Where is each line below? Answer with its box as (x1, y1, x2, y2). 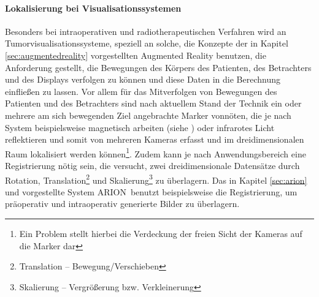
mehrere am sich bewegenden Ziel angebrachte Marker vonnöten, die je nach (5, 108, 291, 121)
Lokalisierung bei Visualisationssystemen (5, 1, 182, 14)
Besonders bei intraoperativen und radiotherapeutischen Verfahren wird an (5, 24, 286, 37)
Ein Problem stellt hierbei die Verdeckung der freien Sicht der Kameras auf (19, 227, 302, 240)
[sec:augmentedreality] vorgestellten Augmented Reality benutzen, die (5, 48, 266, 61)
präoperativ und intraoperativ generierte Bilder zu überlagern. (5, 197, 240, 210)
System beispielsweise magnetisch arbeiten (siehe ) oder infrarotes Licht (5, 121, 275, 133)
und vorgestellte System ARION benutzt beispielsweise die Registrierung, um (5, 185, 298, 198)
